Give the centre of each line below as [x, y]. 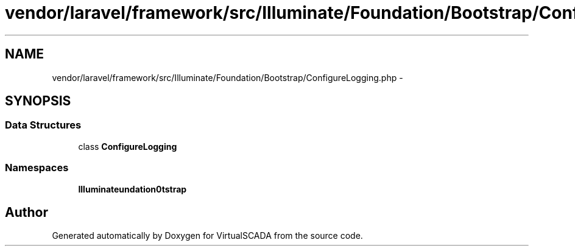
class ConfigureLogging [128, 146]
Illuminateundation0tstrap [132, 189]
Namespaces [37, 168]
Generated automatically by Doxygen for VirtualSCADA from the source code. [207, 236]
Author [26, 212]
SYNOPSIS [38, 101]
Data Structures [43, 125]
